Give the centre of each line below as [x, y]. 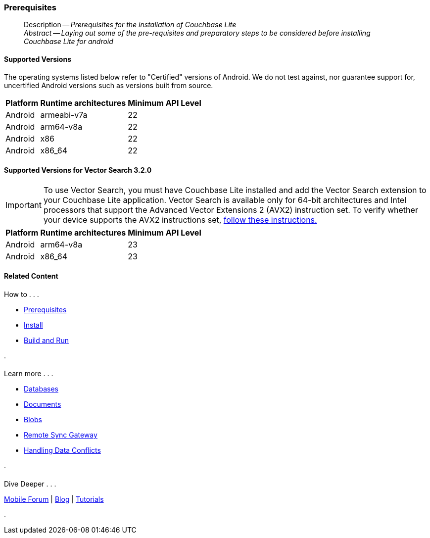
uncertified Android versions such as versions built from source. [109, 85]
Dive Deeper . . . [30, 484]
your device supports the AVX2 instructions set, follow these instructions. [180, 220]
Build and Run [46, 340]
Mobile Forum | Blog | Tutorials [54, 499]
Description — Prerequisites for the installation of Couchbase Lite [130, 25]
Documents [43, 404]
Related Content [31, 276]
